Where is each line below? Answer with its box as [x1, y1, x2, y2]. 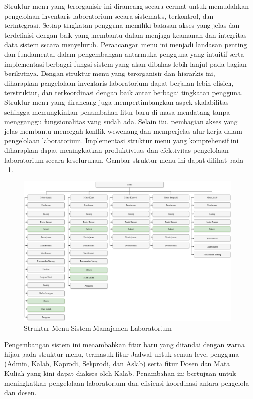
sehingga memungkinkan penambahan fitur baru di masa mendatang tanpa [4, 106, 230, 117]
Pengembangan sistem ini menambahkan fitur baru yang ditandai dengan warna [4, 339, 245, 349]
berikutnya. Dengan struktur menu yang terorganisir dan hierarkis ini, [4, 68, 215, 78]
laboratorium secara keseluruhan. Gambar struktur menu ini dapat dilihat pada [4, 154, 244, 165]
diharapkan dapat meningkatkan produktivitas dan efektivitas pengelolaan [4, 145, 229, 155]
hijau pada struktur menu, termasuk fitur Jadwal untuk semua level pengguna [4, 349, 239, 359]
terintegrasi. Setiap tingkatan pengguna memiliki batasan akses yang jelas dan [4, 20, 240, 30]
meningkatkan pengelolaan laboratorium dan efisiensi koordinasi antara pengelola [4, 377, 249, 388]
